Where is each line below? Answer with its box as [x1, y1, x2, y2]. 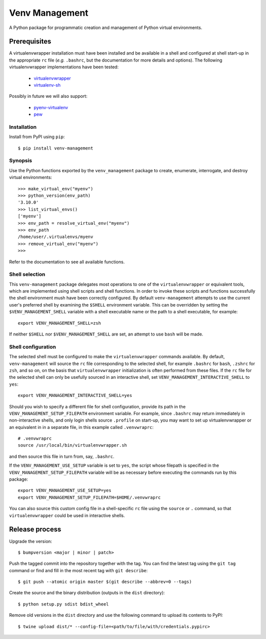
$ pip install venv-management [18, 145, 94, 151]
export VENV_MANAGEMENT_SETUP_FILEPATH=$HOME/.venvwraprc [18, 494, 161, 500]
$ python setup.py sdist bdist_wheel [18, 601, 109, 607]
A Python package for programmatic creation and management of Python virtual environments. [9, 25, 202, 30]
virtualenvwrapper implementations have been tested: [9, 64, 119, 70]
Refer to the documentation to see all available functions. [9, 259, 125, 265]
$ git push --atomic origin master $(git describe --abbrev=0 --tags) [18, 579, 192, 585]
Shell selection [9, 271, 45, 278]
